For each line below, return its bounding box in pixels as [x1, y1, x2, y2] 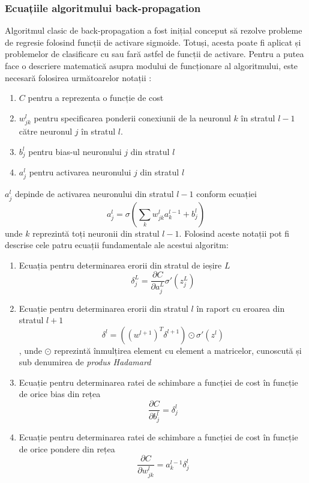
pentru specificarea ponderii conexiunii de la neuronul [34, 111, 231, 124]
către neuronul [19, 124, 73, 137]
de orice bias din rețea [19, 387, 101, 400]
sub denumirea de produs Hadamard [19, 356, 151, 368]
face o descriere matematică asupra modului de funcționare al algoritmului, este [5, 59, 298, 71]
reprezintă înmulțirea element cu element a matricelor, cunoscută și [54, 344, 302, 356]
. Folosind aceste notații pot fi [179, 226, 290, 239]
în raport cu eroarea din [196, 302, 285, 314]
